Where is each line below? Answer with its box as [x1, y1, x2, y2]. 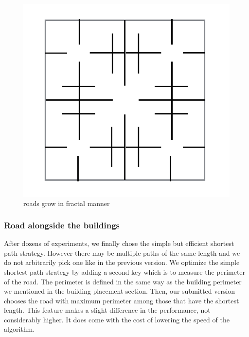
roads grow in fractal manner [23, 198, 110, 208]
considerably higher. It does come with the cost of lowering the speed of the [4, 314, 230, 324]
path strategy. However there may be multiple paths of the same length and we [4, 247, 240, 258]
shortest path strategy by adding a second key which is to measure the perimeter [4, 266, 246, 277]
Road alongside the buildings [4, 219, 120, 231]
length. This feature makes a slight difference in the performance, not [4, 305, 211, 315]
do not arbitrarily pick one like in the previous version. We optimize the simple [4, 257, 240, 267]
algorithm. [4, 324, 35, 334]
